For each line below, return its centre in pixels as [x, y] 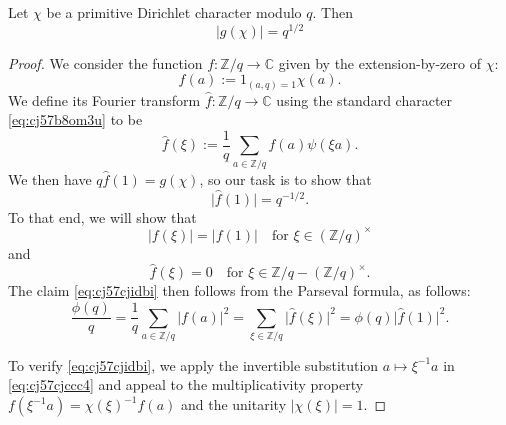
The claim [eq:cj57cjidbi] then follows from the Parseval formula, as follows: [239, 290]
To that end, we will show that [102, 216]
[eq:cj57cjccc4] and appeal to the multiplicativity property [186, 384]
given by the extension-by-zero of [379, 62]
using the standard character [364, 99]
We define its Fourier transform [104, 99]
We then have [50, 178]
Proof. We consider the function [105, 62]
